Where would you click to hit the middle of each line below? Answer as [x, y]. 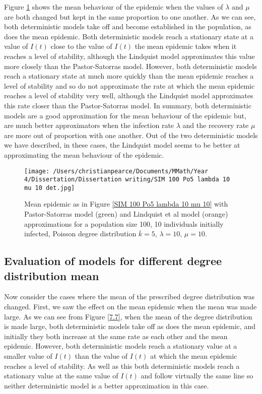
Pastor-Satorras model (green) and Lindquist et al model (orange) [126, 214]
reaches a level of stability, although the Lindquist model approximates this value [129, 56]
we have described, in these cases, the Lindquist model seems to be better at [122, 145]
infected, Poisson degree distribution [80, 234]
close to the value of [81, 46]
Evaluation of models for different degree [113, 261]
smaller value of [28, 356]
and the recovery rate [216, 125]
